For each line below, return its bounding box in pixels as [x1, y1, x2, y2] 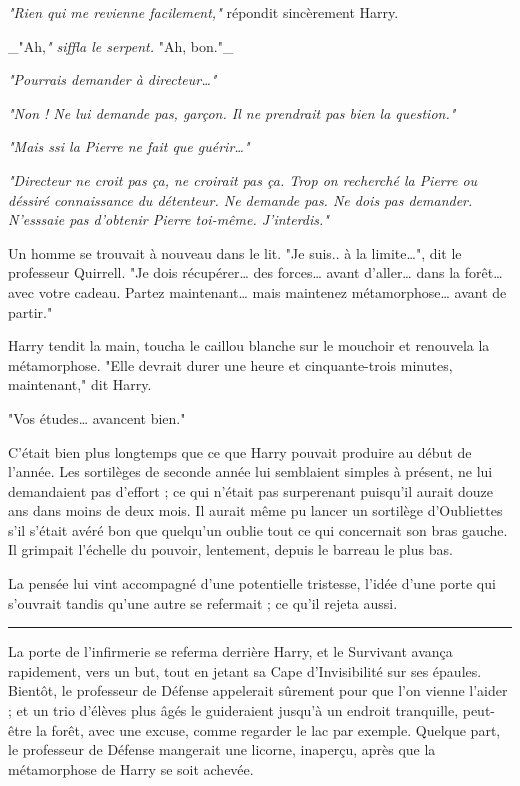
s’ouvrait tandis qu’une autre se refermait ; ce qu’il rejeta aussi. [8, 592, 398, 613]
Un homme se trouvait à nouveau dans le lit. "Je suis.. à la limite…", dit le [8, 242, 462, 263]
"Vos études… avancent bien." [8, 407, 186, 428]
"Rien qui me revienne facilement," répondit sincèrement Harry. [8, 2, 399, 22]
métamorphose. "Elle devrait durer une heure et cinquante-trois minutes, [8, 354, 453, 375]
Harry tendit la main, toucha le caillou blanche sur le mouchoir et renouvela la [8, 335, 490, 356]
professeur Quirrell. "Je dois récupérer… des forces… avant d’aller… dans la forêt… [8, 262, 503, 283]
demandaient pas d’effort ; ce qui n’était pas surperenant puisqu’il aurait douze [8, 480, 494, 501]
